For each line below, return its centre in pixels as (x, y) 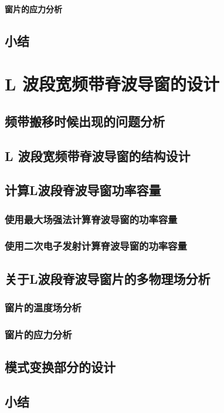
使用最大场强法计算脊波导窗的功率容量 (91, 219)
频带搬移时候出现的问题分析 (85, 121)
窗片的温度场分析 (43, 308)
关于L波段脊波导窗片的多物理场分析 (108, 278)
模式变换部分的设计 (60, 367)
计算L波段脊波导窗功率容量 (83, 190)
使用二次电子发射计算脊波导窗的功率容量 (96, 246)
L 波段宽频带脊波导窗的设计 (112, 84)
